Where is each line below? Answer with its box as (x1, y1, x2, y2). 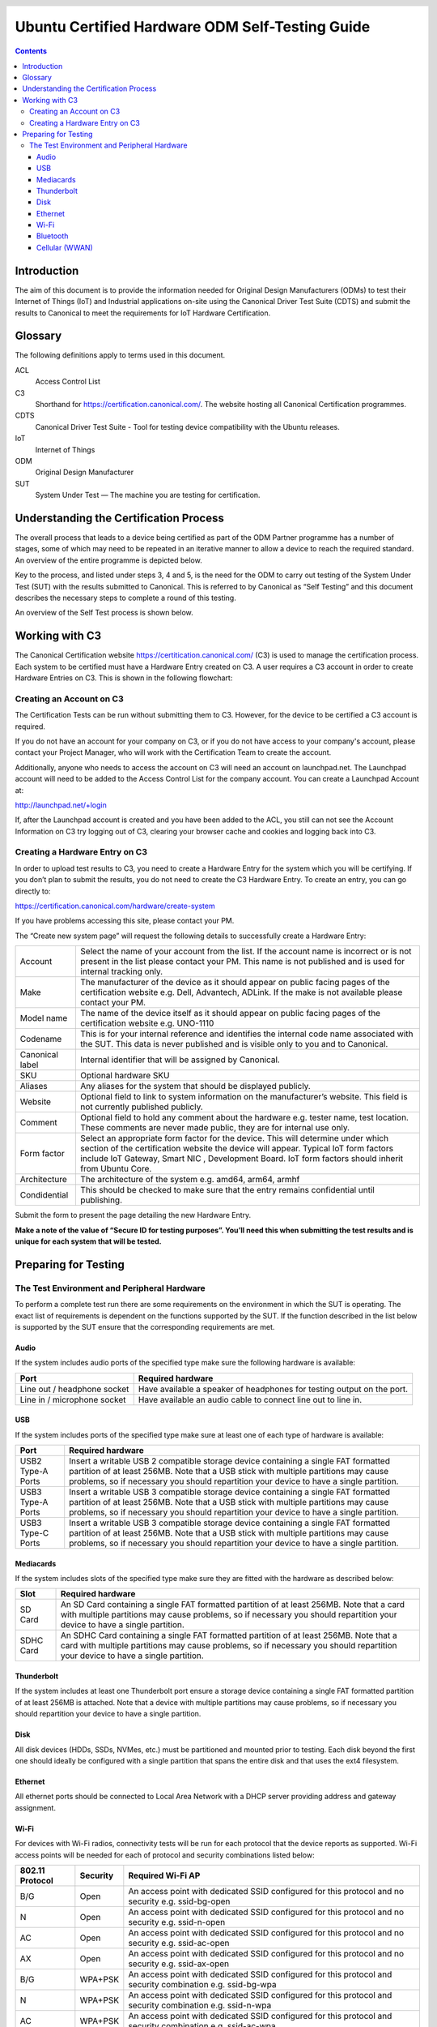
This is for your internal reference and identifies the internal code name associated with (80, 1028, 414, 1039)
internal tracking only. (80, 966, 163, 977)
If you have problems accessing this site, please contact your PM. (15, 916, 235, 926)
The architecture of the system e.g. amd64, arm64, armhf (80, 1174, 300, 1185)
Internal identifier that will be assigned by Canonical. (80, 1054, 281, 1065)
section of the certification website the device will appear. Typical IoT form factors (80, 1143, 394, 1155)
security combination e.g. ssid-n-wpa (128, 1999, 272, 2011)
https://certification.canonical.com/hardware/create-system (15, 901, 215, 911)
